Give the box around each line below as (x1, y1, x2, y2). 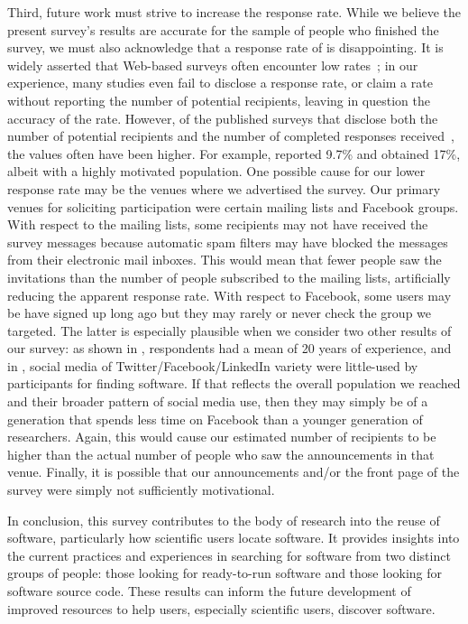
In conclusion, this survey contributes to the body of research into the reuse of (7, 510, 440, 529)
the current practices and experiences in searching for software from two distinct (7, 545, 451, 564)
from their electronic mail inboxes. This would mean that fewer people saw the (7, 250, 442, 269)
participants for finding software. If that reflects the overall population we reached (7, 374, 461, 393)
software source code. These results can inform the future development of (7, 582, 411, 600)
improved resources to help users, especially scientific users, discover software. (7, 599, 436, 618)
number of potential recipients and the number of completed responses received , (7, 126, 454, 145)
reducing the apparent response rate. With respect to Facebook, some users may (7, 285, 452, 304)
